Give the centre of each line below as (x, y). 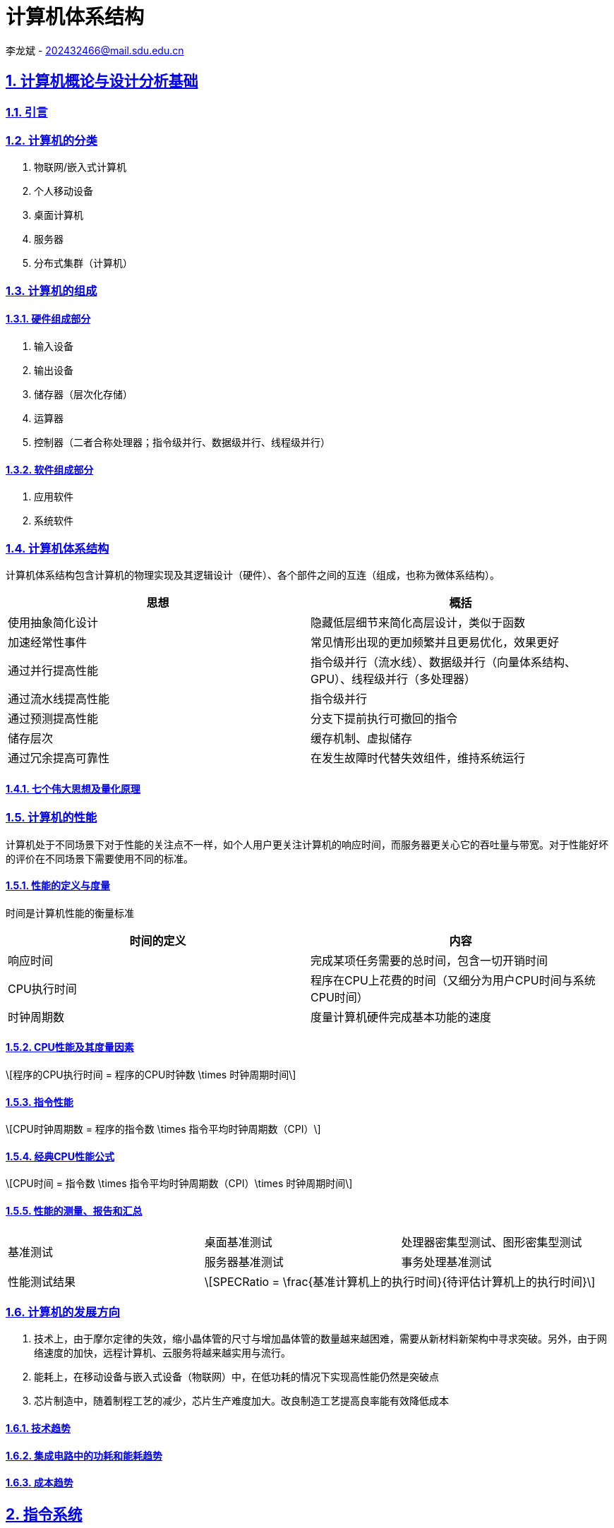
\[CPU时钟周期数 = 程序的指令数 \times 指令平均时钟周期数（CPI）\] (163, 1129)
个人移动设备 (64, 191)
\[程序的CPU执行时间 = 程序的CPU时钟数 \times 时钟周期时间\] (151, 1074)
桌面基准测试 (238, 1242)
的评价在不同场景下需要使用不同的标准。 (100, 858)
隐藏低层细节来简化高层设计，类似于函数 (418, 622)
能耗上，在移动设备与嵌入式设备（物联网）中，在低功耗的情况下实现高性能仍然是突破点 (236, 1377)
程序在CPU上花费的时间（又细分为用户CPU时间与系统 (453, 980)
